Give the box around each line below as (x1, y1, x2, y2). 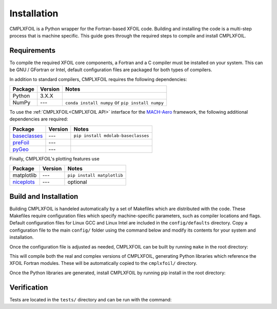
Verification (9, 283, 48, 292)
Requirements (9, 46, 56, 55)
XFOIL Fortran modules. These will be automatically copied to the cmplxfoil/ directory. (9, 260, 197, 266)
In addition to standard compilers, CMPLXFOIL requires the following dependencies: (9, 76, 187, 82)
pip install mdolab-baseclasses (73, 133, 149, 138)
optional (67, 178, 87, 186)
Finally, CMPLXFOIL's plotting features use (9, 155, 100, 161)
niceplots (12, 178, 35, 186)
